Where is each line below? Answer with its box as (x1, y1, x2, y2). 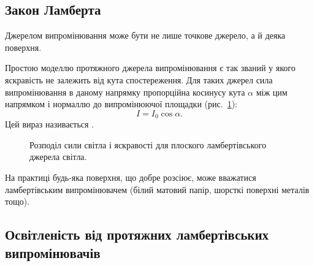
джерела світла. (29, 150, 87, 163)
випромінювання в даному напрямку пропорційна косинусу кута (5, 85, 245, 98)
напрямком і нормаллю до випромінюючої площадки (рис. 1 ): (5, 97, 237, 110)
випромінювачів (5, 243, 101, 262)
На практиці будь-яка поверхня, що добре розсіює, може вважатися (5, 171, 256, 183)
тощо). (5, 195, 30, 208)
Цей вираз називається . (5, 118, 94, 131)
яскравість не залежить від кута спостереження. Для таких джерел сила (5, 73, 273, 86)
